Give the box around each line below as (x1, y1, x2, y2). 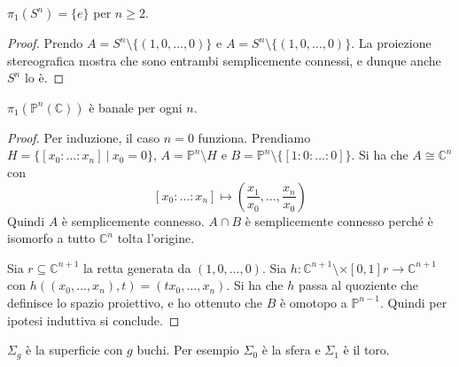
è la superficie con (26, 340, 123, 359)
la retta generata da (82, 258, 191, 277)
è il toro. (343, 340, 390, 359)
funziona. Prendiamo (198, 128, 311, 146)
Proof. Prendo (7, 34, 83, 51)
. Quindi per (380, 293, 447, 311)
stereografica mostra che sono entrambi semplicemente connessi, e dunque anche (7, 51, 441, 69)
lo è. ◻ (24, 68, 65, 87)
